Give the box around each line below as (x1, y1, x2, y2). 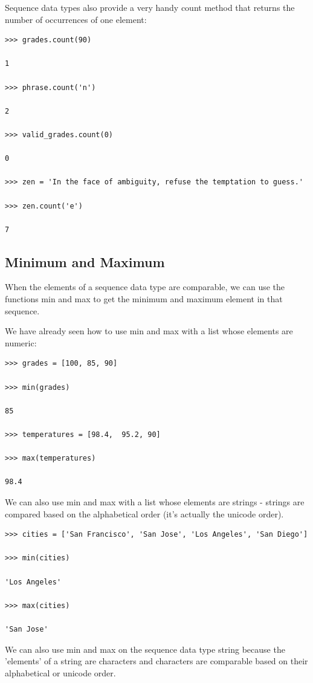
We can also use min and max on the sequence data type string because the (5, 643, 285, 655)
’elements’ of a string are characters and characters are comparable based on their (5, 655, 308, 667)
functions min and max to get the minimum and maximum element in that (5, 293, 283, 305)
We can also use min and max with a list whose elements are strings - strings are (5, 495, 305, 508)
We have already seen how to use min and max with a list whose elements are (5, 325, 293, 337)
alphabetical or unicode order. (5, 666, 116, 679)
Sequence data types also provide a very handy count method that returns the (5, 1, 295, 13)
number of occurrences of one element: (5, 13, 147, 25)
